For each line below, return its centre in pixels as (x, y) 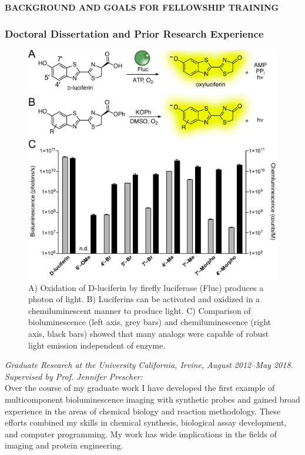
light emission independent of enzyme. (97, 345)
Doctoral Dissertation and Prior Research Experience (134, 33)
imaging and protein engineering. (64, 445)
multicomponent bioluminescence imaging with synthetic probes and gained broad (152, 399)
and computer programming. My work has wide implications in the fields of (141, 434)
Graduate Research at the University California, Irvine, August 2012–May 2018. (149, 365)
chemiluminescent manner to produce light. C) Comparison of (140, 310)
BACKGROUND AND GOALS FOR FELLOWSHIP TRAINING (142, 7)
